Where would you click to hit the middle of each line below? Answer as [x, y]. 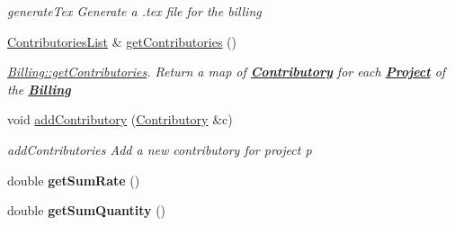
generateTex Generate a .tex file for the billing [134, 11]
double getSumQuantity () [87, 210]
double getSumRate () [74, 180]
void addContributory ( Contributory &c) [120, 119]
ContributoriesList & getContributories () [122, 41]
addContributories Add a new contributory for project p [160, 149]
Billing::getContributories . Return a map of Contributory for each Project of [227, 72]
